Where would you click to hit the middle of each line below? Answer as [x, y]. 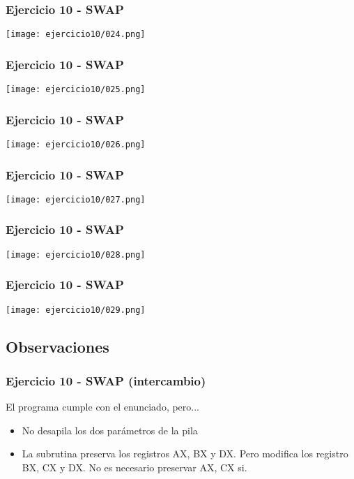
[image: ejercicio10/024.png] [76, 35]
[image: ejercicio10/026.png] [76, 144]
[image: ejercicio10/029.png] [76, 310]
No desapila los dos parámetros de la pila [110, 430]
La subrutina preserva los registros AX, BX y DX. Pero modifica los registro [185, 454]
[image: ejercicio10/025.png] [76, 90]
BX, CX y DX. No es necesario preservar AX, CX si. [134, 467]
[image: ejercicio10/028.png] [76, 255]
